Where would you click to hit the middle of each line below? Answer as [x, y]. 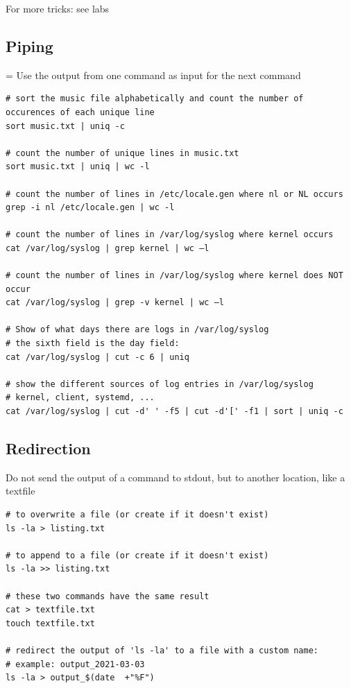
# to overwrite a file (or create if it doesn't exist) [137, 515]
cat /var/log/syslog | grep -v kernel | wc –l [115, 303]
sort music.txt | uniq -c [65, 126]
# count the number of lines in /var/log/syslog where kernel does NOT [174, 276]
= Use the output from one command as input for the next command [153, 75]
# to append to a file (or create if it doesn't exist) [137, 555]
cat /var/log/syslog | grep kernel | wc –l [108, 248]
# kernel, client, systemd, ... [80, 398]
